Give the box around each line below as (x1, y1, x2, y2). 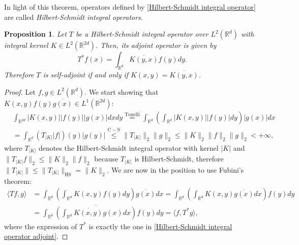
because (94, 153, 118, 164)
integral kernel (4, 40, 48, 50)
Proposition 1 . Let (4, 29, 67, 39)
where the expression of (4, 221, 77, 231)
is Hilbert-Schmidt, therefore (134, 153, 224, 164)
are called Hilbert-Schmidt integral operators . (4, 11, 143, 22)
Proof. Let (4, 86, 36, 97)
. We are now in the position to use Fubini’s (107, 164, 244, 175)
